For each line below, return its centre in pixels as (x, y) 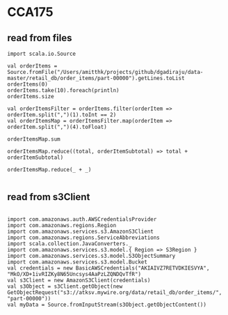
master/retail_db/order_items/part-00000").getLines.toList (96, 78)
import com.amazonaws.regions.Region (62, 225)
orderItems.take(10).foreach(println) (63, 91)
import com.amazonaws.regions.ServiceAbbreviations (83, 238)
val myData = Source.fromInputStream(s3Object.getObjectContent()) (107, 305)
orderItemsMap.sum (34, 139)
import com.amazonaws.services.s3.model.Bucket (78, 262)
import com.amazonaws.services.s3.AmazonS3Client (81, 231)
